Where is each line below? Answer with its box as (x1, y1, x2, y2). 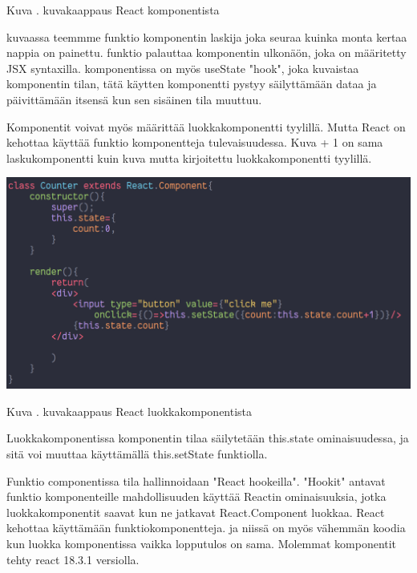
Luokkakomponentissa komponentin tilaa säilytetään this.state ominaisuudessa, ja (6, 430, 409, 446)
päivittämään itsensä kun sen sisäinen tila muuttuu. (6, 91, 262, 107)
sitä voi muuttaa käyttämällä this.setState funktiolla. (6, 445, 268, 462)
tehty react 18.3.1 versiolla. (6, 551, 140, 567)
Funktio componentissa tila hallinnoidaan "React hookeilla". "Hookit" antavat (6, 472, 386, 489)
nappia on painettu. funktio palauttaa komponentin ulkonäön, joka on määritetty (6, 44, 407, 61)
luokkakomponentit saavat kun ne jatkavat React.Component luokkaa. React (6, 503, 385, 520)
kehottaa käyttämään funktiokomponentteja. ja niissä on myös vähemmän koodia (6, 519, 406, 536)
